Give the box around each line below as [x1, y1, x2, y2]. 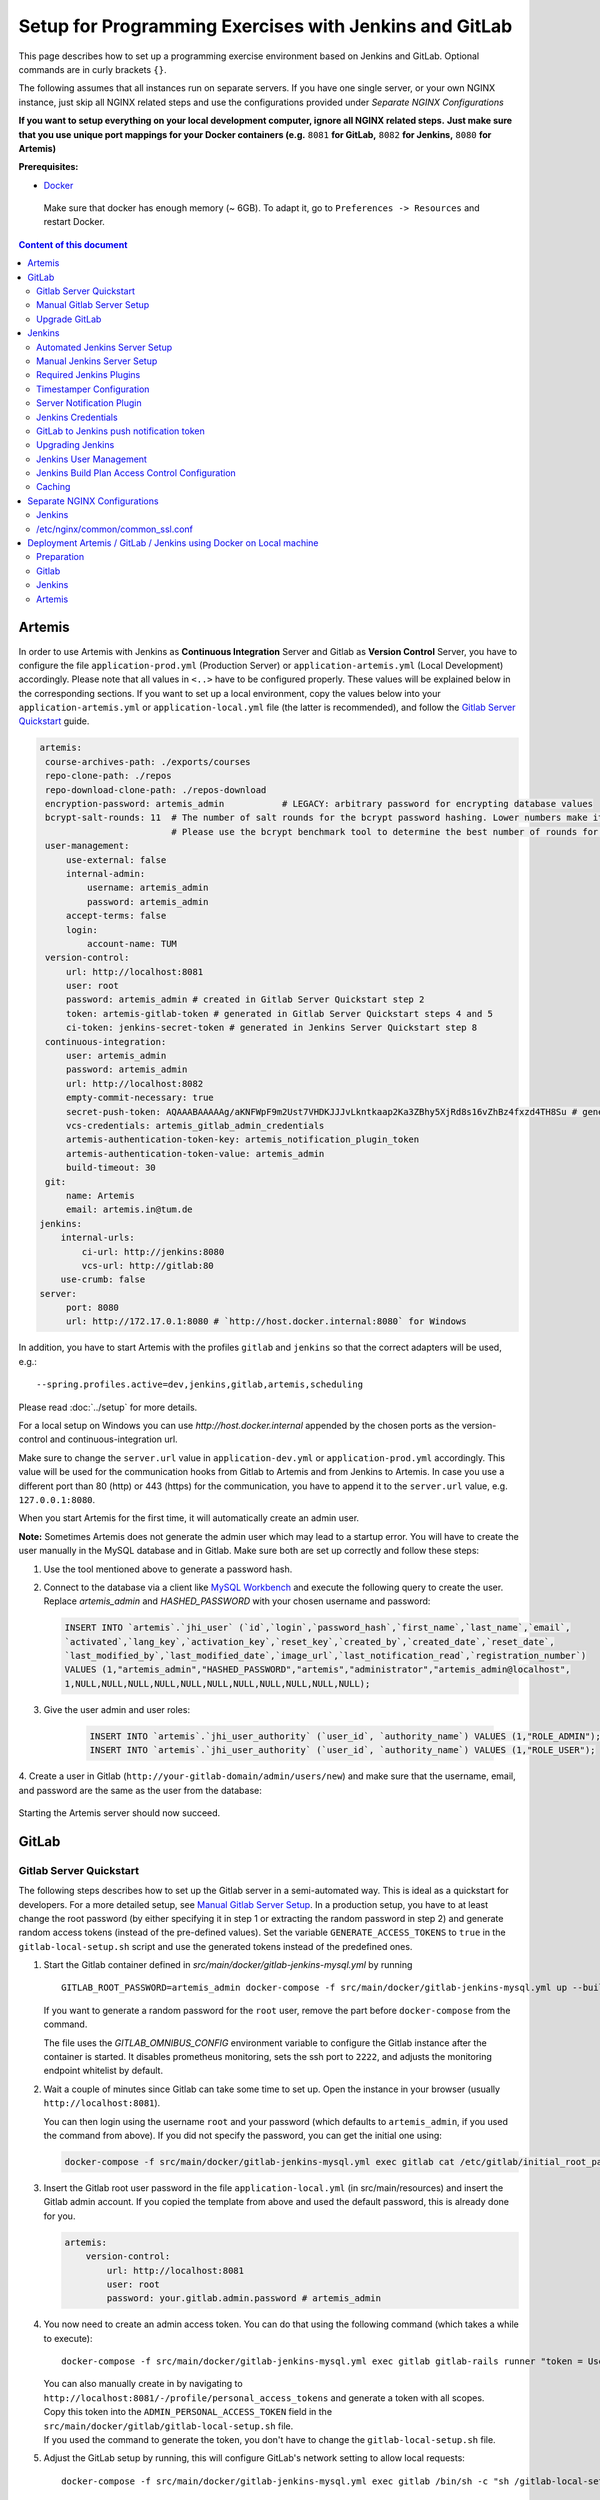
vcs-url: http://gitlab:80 [81, 1260, 214, 1271]
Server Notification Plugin [36, 397, 142, 409]
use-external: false [65, 854, 167, 865]
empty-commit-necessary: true [65, 1092, 214, 1104]
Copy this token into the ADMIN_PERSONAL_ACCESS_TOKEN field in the [43, 2406, 333, 2418]
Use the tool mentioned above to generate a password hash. [43, 1563, 293, 1575]
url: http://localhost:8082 [65, 1078, 204, 1089]
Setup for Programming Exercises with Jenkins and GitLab [18, 15, 513, 37]
